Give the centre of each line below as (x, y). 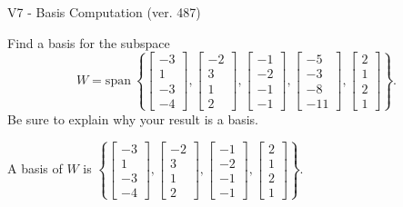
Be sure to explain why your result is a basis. (133, 118)
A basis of (35, 168)
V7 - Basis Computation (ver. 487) (104, 12)
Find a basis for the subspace (89, 42)
